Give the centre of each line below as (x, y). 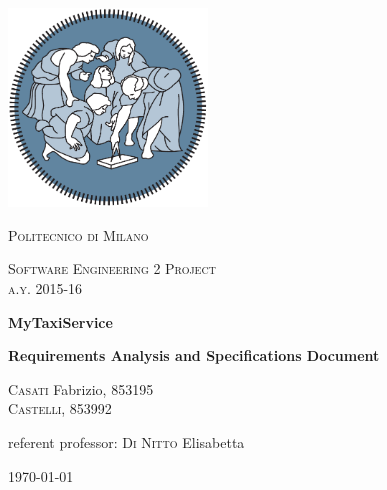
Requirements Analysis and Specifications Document (194, 355)
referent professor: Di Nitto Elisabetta (126, 442)
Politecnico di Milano (78, 234)
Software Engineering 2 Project (112, 268)
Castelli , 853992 (60, 408)
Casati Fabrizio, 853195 (81, 388)
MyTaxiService (60, 321)
